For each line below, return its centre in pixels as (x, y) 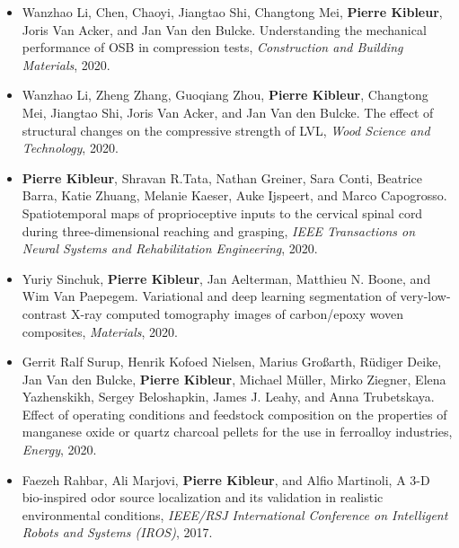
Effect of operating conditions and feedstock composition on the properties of (234, 414)
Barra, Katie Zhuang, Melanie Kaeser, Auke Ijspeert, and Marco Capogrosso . (234, 195)
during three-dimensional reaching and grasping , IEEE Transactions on (219, 230)
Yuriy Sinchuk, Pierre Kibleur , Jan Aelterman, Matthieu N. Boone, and (226, 278)
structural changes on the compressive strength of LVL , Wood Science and (226, 130)
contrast (44, 313)
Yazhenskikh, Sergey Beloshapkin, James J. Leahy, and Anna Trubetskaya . (228, 397)
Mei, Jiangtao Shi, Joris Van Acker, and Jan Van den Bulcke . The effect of (228, 112)
